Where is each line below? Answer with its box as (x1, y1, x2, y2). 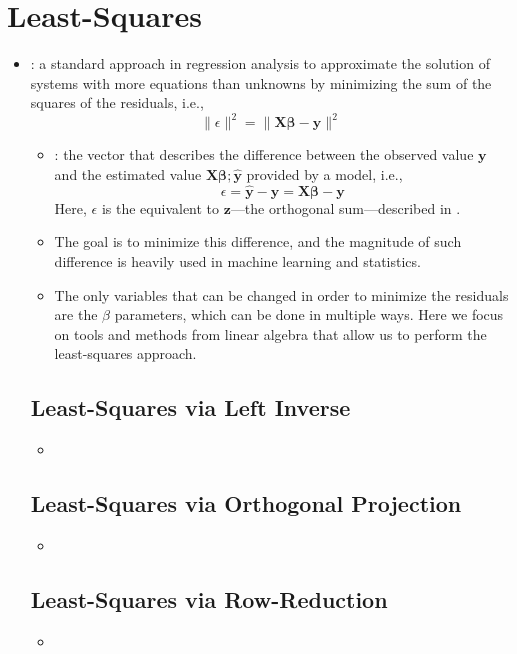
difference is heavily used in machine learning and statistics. (54, 251, 421, 271)
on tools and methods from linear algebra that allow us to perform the (54, 323, 487, 344)
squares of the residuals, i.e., (30, 92, 204, 113)
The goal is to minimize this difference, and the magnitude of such (54, 231, 462, 252)
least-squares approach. (54, 343, 197, 364)
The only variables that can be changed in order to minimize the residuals (54, 284, 509, 305)
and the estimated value (54, 164, 202, 184)
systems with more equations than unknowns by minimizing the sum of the (30, 72, 492, 93)
